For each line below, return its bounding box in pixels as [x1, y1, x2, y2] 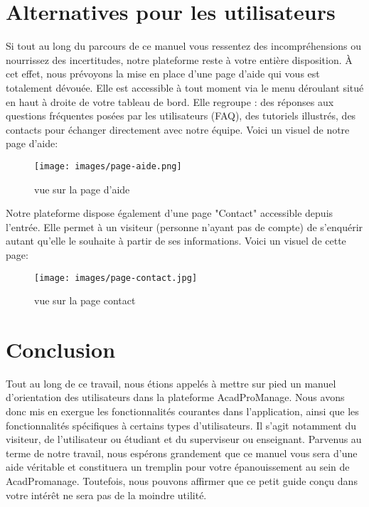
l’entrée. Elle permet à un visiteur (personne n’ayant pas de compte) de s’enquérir [6, 219, 363, 234]
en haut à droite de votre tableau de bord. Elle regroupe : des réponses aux [6, 94, 334, 109]
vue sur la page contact [34, 293, 136, 308]
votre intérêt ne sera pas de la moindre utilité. [6, 487, 207, 502]
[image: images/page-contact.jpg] [34, 272, 198, 283]
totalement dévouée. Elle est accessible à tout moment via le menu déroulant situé [6, 80, 364, 95]
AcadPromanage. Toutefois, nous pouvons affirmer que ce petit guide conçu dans [6, 474, 358, 489]
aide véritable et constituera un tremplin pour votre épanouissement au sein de [6, 459, 350, 474]
